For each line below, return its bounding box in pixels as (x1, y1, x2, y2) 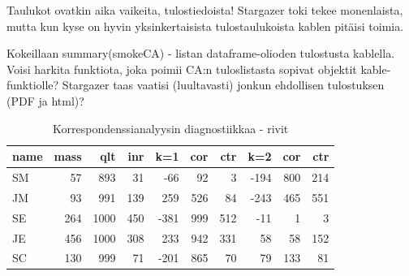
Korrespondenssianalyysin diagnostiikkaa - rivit (53, 119, 289, 136)
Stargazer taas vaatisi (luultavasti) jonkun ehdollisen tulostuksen (62, 76, 385, 93)
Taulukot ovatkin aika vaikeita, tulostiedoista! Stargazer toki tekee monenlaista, (6, 2, 403, 18)
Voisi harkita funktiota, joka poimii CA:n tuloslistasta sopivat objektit (6, 60, 357, 77)
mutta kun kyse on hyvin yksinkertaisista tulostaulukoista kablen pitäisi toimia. (6, 17, 404, 34)
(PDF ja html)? (6, 92, 84, 109)
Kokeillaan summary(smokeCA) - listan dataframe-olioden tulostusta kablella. (6, 45, 395, 62)
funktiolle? (6, 76, 59, 93)
